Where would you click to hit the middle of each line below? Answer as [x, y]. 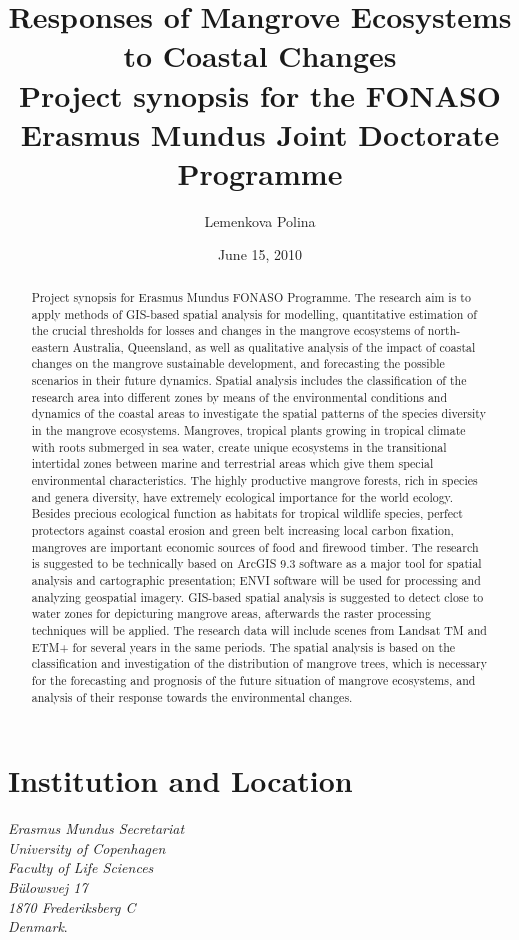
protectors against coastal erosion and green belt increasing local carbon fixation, [242, 530]
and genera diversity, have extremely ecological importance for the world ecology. [242, 496]
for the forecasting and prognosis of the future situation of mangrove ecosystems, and [253, 679]
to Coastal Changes [260, 55]
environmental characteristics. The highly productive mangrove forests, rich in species [254, 480]
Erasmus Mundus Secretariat [96, 828]
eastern [50, 346]
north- [444, 330]
